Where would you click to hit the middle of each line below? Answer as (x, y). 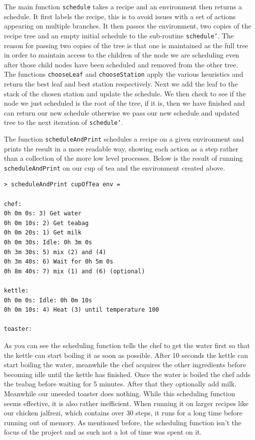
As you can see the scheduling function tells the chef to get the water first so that (127, 345)
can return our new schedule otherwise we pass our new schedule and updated (122, 112)
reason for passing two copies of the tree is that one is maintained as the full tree (126, 45)
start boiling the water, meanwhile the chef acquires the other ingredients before (125, 365)
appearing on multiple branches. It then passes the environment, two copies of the (128, 26)
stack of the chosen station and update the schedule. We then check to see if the (125, 93)
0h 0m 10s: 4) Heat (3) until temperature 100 (81, 310)
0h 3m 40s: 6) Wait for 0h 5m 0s (59, 262)
